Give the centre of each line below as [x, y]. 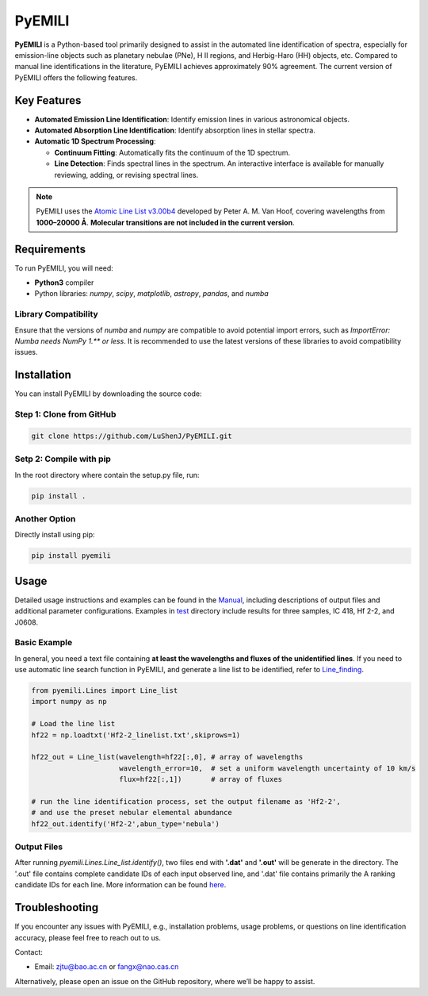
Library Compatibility [56, 314]
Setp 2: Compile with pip [63, 459]
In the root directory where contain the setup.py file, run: [107, 475]
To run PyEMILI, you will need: [64, 268]
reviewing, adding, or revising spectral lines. [126, 175]
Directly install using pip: [55, 535]
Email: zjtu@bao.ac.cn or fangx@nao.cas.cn [107, 967]
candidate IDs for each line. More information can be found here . [120, 885]
